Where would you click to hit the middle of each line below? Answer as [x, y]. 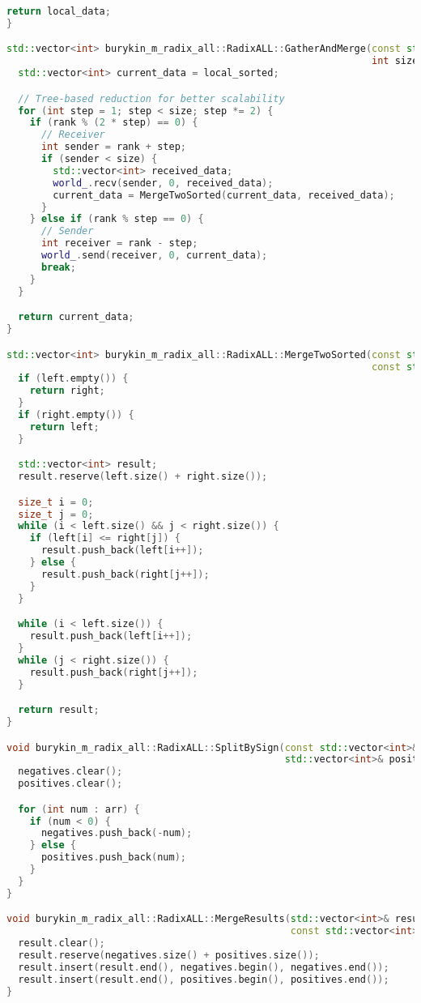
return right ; [67, 391]
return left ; [64, 427]
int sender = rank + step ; [113, 147]
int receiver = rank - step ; [119, 243]
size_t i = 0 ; [56, 502]
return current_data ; [76, 317]
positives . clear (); [70, 784]
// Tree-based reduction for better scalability [151, 98]
